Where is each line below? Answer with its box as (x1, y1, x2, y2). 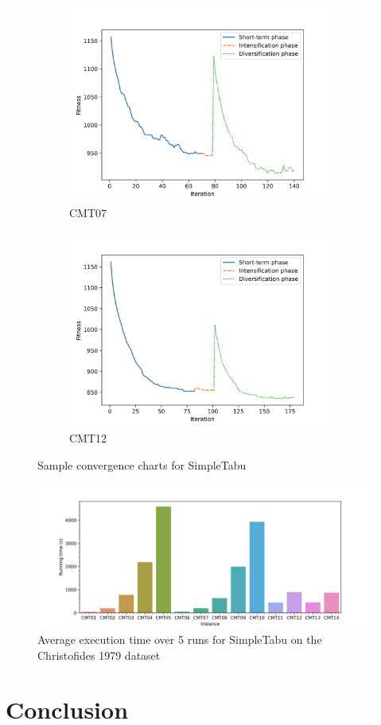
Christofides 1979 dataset (37, 646, 161, 663)
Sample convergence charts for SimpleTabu (37, 456, 247, 473)
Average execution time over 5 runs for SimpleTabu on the (37, 631, 322, 648)
